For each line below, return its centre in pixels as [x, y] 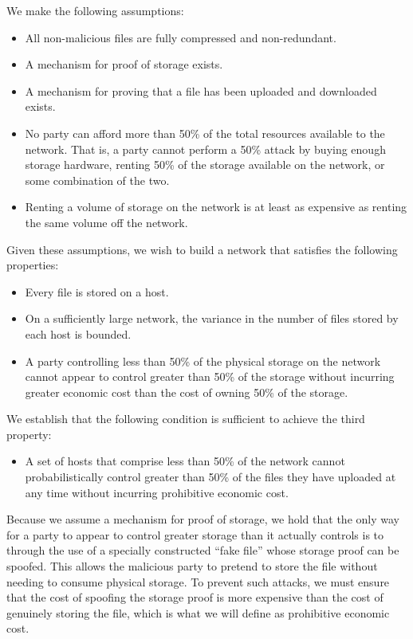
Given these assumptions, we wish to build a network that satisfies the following [202, 249]
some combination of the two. [97, 180]
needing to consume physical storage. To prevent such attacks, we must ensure [198, 581]
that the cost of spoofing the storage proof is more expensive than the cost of [195, 597]
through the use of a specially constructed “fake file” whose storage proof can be [203, 550]
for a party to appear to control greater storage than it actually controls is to [195, 534]
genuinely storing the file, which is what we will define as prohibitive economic [198, 612]
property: [29, 434]
